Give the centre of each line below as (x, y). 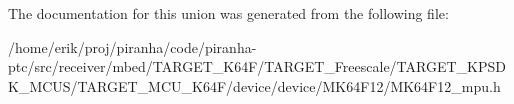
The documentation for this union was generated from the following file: (228, 13)
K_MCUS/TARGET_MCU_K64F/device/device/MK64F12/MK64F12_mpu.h (254, 85)
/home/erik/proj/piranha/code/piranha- (132, 46)
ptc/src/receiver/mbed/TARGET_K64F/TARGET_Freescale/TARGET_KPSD (257, 66)
